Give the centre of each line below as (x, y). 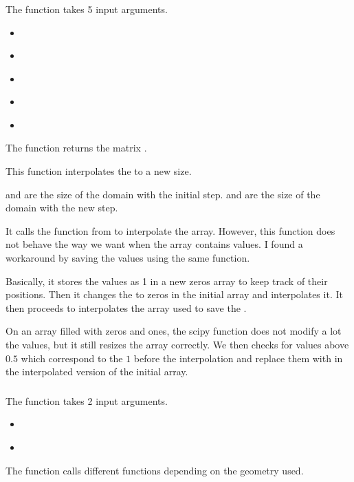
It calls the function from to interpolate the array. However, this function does (170, 230)
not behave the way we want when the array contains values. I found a (154, 244)
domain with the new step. (62, 208)
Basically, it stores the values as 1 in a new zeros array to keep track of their (167, 281)
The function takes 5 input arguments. (87, 9)
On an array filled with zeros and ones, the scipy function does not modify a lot (174, 331)
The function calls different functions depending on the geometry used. (155, 470)
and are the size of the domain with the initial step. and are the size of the (163, 194)
